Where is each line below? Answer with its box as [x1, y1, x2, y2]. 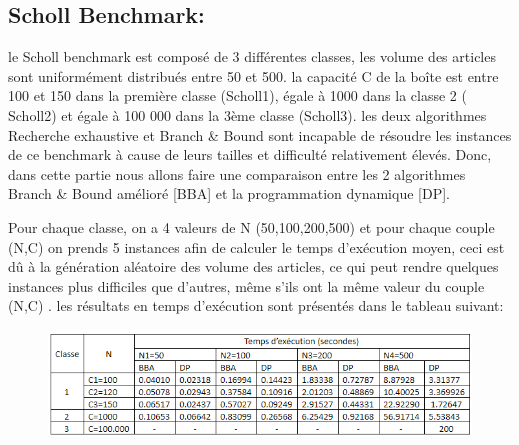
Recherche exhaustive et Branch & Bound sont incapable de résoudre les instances [8, 124, 512, 145]
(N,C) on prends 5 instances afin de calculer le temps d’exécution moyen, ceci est [8, 236, 505, 257]
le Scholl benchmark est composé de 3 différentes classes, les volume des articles [8, 46, 496, 67]
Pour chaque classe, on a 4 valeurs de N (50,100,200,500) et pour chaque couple [8, 216, 495, 237]
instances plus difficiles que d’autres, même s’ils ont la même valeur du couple [8, 275, 485, 296]
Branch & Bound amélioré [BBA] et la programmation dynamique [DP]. [8, 183, 450, 204]
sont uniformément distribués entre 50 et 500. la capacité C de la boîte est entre [8, 65, 499, 86]
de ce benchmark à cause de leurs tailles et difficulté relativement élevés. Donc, [8, 144, 492, 165]
